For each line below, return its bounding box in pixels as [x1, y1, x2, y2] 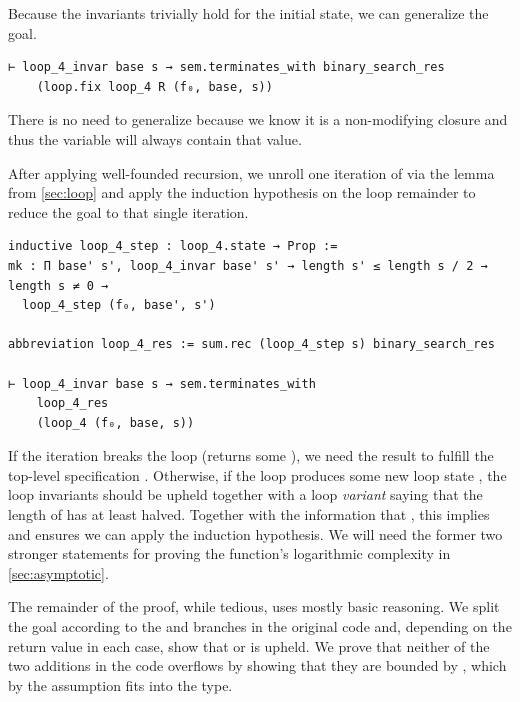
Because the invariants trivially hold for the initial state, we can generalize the [8, 3, 489, 23]
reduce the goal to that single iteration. [8, 201, 249, 222]
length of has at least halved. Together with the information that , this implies [8, 504, 490, 525]
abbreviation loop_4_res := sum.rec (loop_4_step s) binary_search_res [8, 337, 495, 352]
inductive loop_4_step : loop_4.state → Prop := [8, 239, 338, 254]
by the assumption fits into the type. [8, 674, 233, 695]
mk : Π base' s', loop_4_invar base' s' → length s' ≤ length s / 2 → [8, 258, 488, 273]
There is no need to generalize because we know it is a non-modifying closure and [8, 109, 508, 130]
